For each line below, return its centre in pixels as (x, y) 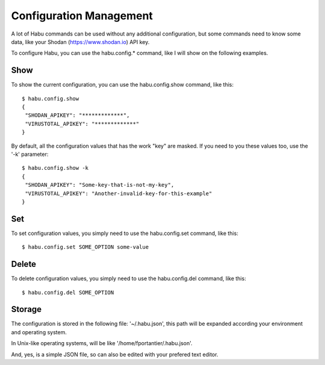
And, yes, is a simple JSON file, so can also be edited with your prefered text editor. (115, 354)
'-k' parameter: (30, 154)
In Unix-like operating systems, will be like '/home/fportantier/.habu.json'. (102, 343)
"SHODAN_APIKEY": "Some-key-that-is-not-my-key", (100, 185)
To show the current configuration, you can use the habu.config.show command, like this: (122, 85)
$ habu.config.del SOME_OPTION (68, 292)
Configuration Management (82, 16)
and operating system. (39, 332)
